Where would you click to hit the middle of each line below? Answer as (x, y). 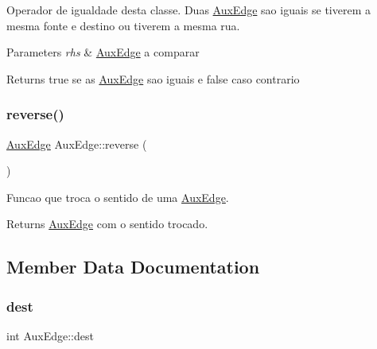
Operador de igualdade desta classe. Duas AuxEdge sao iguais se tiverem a (188, 10)
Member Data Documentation (133, 267)
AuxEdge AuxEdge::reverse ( (77, 143)
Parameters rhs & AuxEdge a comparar (103, 52)
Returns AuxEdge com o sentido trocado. (107, 224)
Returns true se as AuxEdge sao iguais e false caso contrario (153, 78)
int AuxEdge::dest (50, 335)
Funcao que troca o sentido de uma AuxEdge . (118, 197)
